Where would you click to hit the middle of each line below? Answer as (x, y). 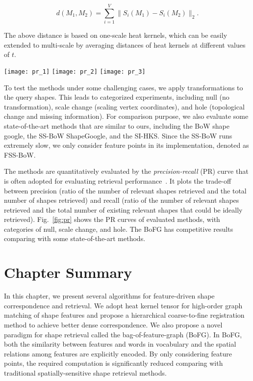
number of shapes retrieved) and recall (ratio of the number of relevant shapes (122, 200)
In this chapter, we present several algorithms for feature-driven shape (109, 296)
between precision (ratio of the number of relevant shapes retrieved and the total (125, 190)
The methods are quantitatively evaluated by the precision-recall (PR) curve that (126, 171)
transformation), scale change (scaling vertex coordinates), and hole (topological (124, 106)
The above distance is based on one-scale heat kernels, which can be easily (116, 35)
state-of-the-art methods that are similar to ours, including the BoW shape (117, 125)
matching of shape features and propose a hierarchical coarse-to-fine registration (124, 315)
